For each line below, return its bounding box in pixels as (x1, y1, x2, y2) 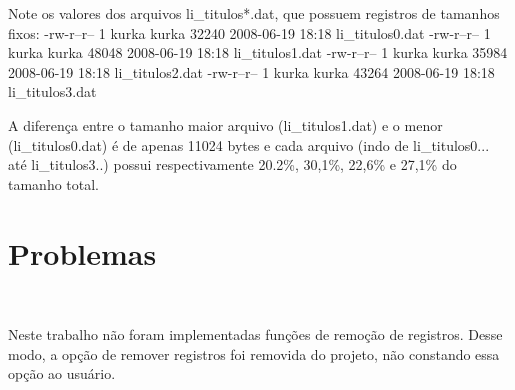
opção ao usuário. (8, 363, 116, 384)
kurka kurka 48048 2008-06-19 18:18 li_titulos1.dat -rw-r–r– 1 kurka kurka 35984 (8, 42, 508, 63)
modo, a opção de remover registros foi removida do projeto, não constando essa (8, 343, 500, 364)
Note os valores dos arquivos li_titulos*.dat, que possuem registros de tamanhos (8, 3, 500, 23)
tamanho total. (8, 173, 100, 194)
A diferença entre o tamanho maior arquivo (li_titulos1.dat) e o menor (8, 114, 443, 135)
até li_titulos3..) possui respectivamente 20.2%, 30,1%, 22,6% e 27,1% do (8, 154, 457, 175)
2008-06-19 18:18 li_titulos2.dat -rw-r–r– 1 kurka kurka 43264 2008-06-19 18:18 (8, 61, 495, 82)
